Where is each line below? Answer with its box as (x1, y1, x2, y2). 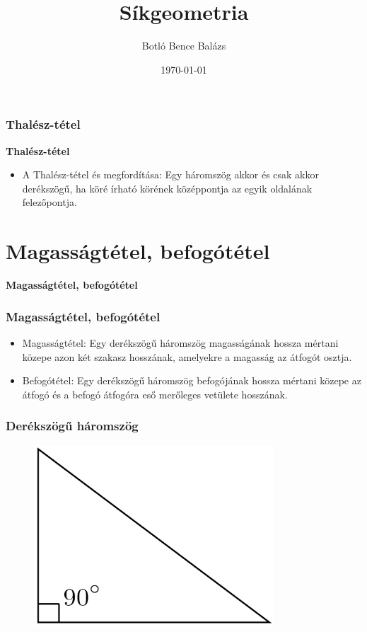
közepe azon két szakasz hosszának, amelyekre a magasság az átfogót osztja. (22, 349, 352, 364)
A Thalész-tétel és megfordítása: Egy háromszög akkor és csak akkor (22, 167, 319, 182)
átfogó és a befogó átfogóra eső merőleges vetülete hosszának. (22, 386, 288, 401)
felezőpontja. (22, 195, 77, 209)
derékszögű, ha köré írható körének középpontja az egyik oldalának (22, 180, 313, 195)
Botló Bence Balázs (141, 38, 226, 53)
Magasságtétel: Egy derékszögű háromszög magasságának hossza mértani (22, 335, 339, 350)
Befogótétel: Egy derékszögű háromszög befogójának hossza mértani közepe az (22, 373, 361, 388)
